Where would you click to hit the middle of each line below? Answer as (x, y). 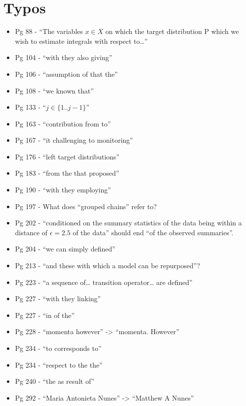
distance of (31, 232)
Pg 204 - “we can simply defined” (65, 249)
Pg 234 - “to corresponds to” (58, 348)
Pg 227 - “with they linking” (58, 298)
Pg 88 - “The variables (49, 31)
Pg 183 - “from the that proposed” (67, 173)
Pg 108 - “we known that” (54, 90)
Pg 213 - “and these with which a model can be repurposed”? (108, 265)
